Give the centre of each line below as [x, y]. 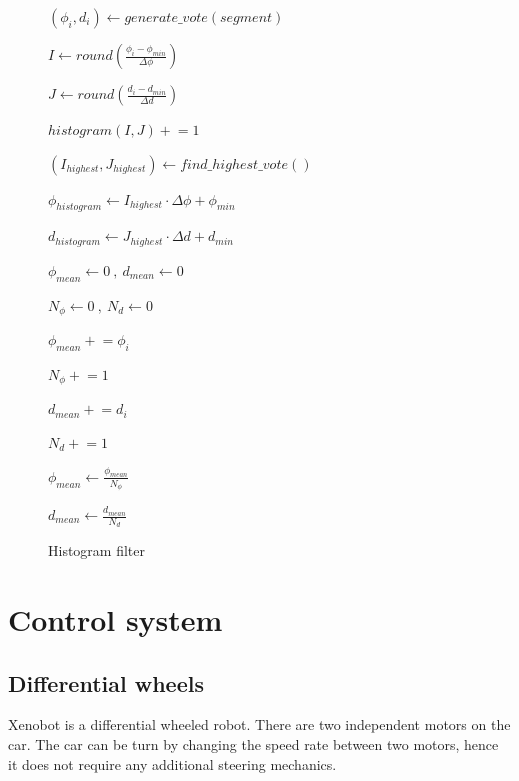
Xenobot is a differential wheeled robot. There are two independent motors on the [259, 724]
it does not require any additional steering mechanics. [172, 763]
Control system [115, 619]
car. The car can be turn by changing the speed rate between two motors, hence [253, 744]
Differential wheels [106, 682]
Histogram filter [96, 550]
